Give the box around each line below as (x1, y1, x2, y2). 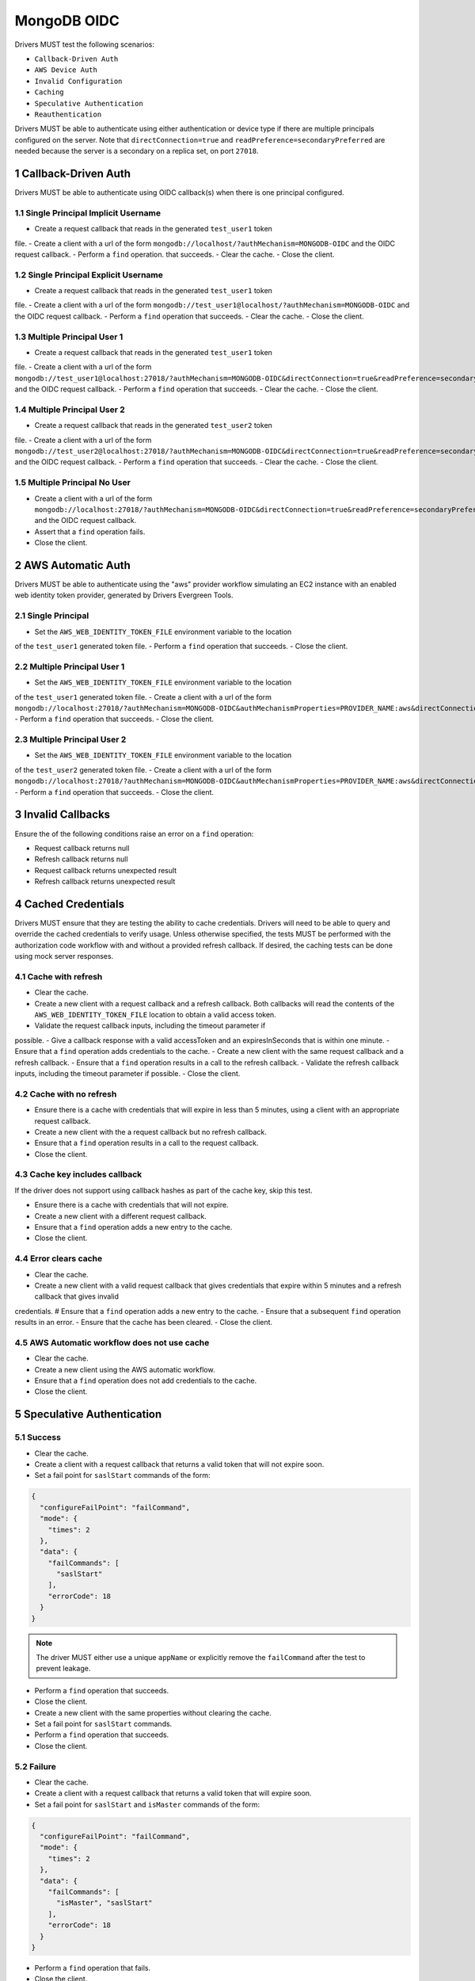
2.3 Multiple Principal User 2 (14, 734, 127, 745)
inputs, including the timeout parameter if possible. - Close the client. (14, 1069, 241, 1078)
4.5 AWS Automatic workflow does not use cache (14, 1337, 210, 1348)
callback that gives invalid (34, 1292, 119, 1301)
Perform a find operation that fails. (34, 1963, 150, 1972)
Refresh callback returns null (34, 854, 128, 864)
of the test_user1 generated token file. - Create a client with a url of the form (14, 692, 272, 701)
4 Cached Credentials (14, 897, 124, 910)
